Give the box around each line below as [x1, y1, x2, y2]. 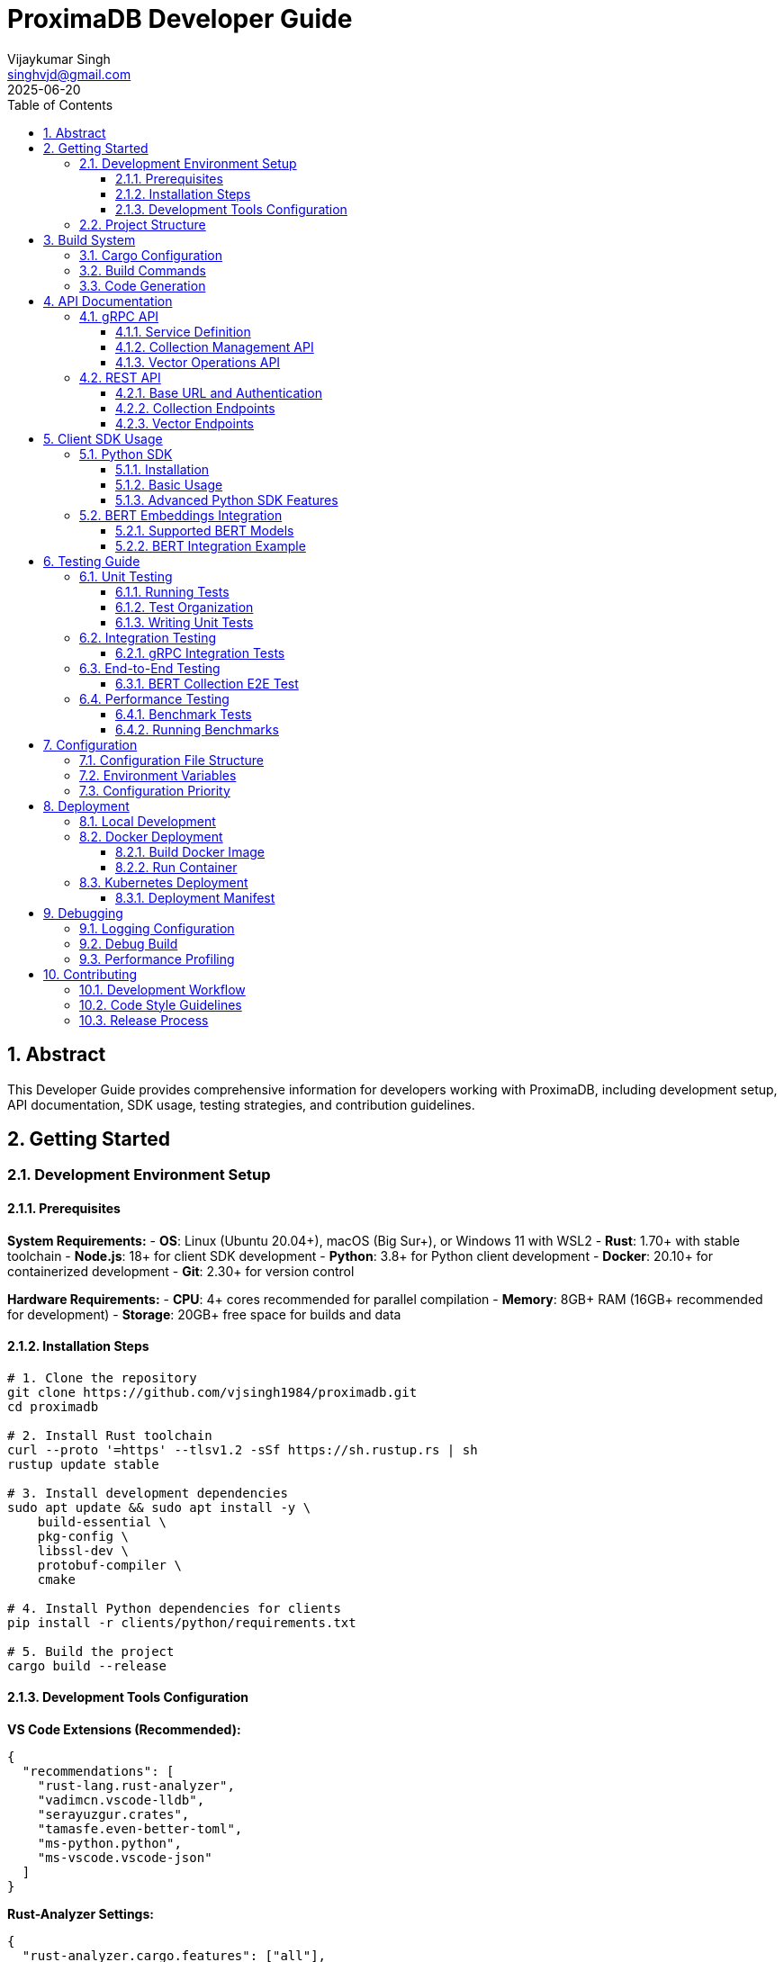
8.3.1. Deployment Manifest [115, 889, 275, 905]
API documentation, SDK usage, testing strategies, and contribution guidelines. [7, 1096, 475, 1112]
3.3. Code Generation [79, 277, 206, 293]
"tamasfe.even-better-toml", [37, 1822, 243, 1837]
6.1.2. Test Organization [115, 598, 254, 615]
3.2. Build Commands [79, 262, 206, 278]
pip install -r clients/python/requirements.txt [7, 1615, 356, 1630]
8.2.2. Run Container [115, 859, 238, 875]
